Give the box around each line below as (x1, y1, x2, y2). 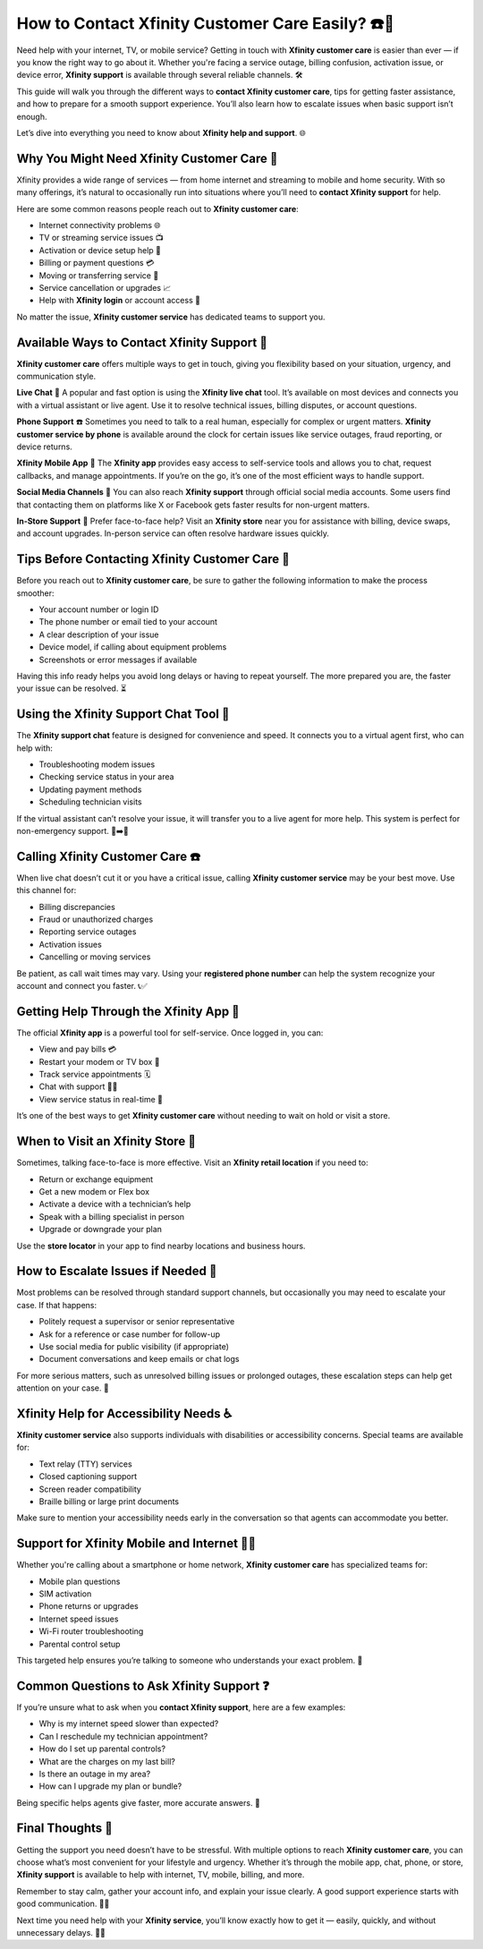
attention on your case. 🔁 (16, 1383, 109, 1393)
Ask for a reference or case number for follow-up (38, 1329, 221, 1340)
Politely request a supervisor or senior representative (38, 1316, 235, 1327)
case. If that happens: (16, 1299, 97, 1310)
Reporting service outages (38, 926, 137, 937)
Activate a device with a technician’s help (38, 1199, 191, 1210)
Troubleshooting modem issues (38, 759, 156, 770)
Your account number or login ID (38, 604, 159, 615)
